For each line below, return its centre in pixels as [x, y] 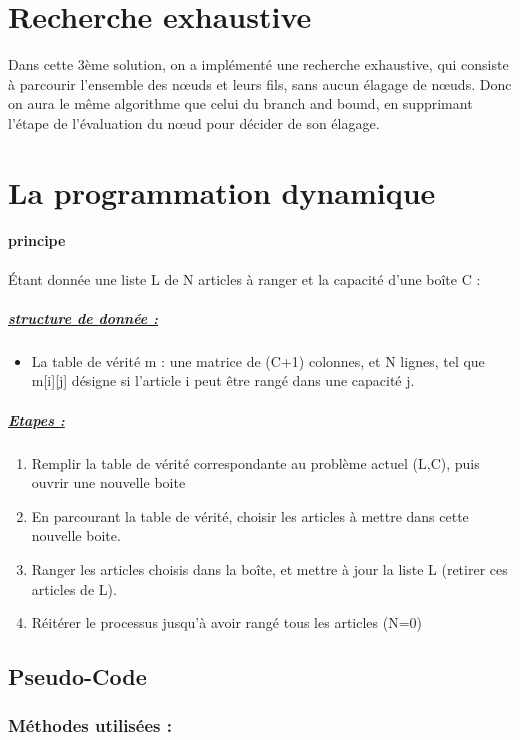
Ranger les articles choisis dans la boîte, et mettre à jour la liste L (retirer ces [269, 568]
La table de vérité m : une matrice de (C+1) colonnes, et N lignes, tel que [258, 360]
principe [37, 240]
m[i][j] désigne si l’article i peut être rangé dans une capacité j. [223, 380]
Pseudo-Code [77, 676]
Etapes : [36, 419]
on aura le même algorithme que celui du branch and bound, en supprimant [240, 103]
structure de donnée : [83, 317]
